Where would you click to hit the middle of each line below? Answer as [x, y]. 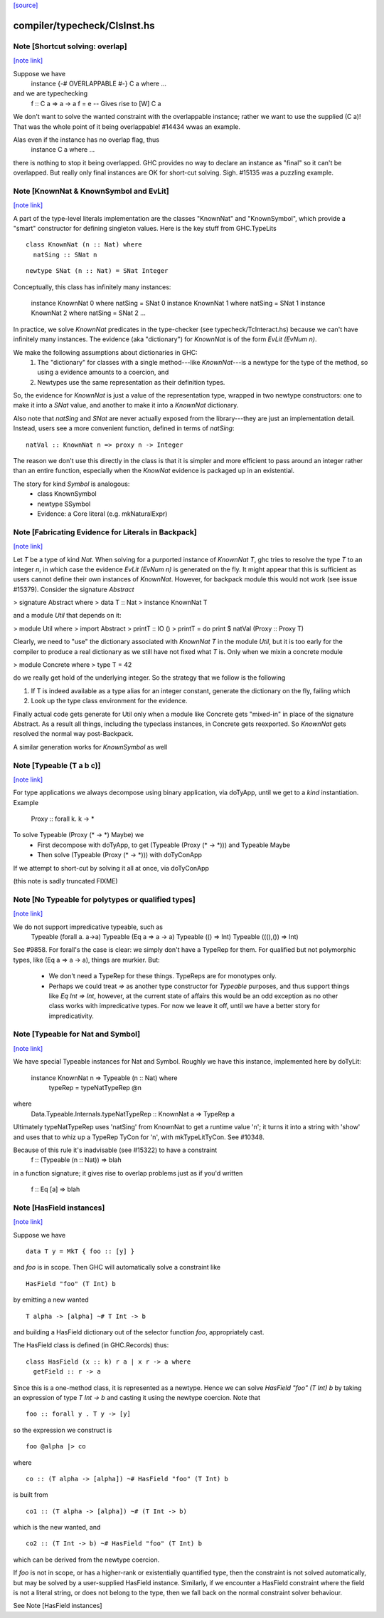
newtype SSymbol [64, 504]
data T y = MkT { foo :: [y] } [80, 1251]
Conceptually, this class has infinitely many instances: [92, 287]
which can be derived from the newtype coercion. [86, 1560]
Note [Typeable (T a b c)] [57, 765]
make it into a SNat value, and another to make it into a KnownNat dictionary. [126, 405]
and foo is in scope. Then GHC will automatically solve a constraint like [117, 1267]
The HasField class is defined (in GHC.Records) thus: [91, 1345]
